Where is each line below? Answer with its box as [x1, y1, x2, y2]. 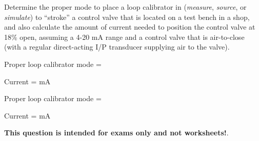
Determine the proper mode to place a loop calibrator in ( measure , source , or [4, 2, 247, 12]
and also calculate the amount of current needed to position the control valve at [4, 21, 255, 32]
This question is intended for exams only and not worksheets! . [4, 127, 229, 138]
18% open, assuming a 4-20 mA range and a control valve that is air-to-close [4, 31, 245, 42]
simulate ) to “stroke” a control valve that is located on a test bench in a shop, [4, 11, 250, 22]
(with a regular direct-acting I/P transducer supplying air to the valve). [4, 41, 230, 52]
